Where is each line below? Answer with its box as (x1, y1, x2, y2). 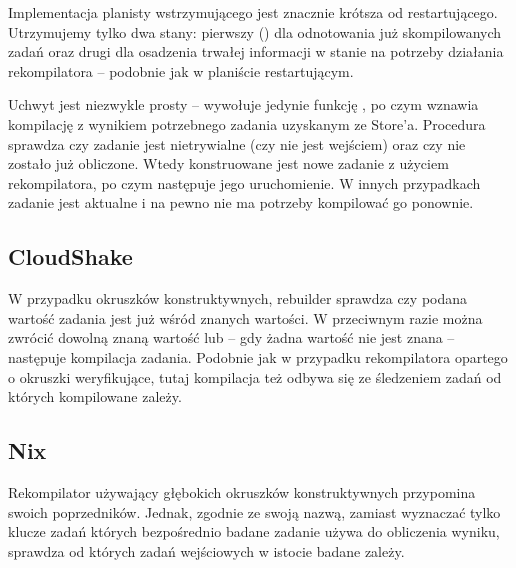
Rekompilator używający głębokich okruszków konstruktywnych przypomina (8, 481, 476, 502)
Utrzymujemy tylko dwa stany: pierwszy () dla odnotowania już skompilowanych (8, 21, 502, 42)
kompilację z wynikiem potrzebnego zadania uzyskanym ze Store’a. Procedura (8, 113, 486, 134)
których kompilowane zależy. (8, 386, 182, 407)
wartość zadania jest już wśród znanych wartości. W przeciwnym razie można (8, 307, 483, 328)
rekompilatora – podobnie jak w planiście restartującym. (8, 60, 354, 81)
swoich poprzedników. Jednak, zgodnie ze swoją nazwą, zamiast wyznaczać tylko (8, 501, 501, 522)
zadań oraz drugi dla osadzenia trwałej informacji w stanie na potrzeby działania (8, 41, 504, 62)
